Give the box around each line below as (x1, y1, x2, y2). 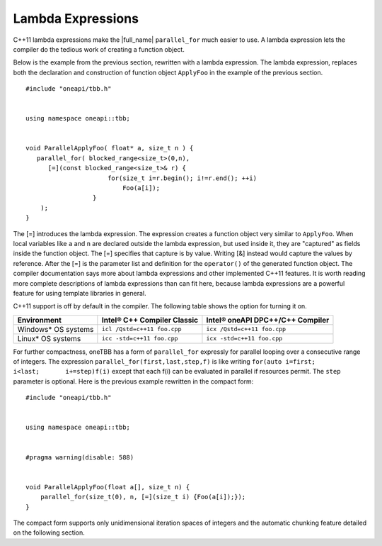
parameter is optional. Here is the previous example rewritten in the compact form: (13, 377, 254, 386)
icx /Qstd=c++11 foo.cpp (206, 325, 286, 333)
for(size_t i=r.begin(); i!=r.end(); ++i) (107, 174, 257, 182)
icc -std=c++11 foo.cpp (101, 335, 178, 342)
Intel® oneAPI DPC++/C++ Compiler (206, 315, 330, 325)
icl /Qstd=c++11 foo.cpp (101, 325, 182, 333)
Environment (17, 315, 62, 325)
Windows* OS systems (17, 324, 94, 334)
